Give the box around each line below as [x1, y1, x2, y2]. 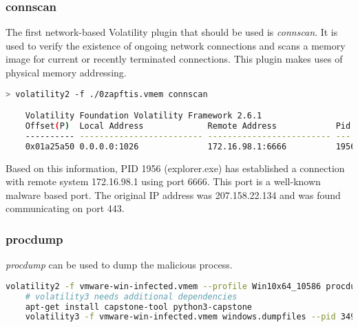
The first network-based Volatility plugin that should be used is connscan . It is [6, 25, 338, 39]
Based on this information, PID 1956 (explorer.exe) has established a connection [6, 160, 345, 175]
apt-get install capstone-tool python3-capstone [25, 302, 252, 312]
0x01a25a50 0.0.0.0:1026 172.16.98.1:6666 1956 [25, 141, 356, 151]
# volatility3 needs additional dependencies [25, 291, 238, 302]
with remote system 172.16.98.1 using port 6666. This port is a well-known [6, 174, 321, 189]
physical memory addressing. [6, 65, 127, 79]
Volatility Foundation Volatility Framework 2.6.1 [25, 111, 262, 121]
